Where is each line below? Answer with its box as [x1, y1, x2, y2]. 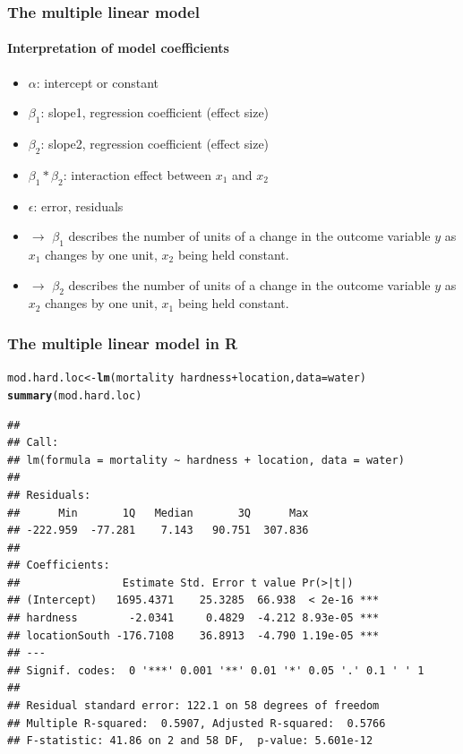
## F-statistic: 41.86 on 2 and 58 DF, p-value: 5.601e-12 [7, 734, 373, 748]
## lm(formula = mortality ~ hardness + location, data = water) [7, 453, 405, 467]
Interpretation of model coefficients [7, 39, 229, 57]
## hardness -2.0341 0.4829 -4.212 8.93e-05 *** [7, 612, 380, 625]
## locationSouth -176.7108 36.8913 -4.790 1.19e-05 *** [7, 629, 380, 642]
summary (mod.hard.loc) [7, 389, 142, 402]
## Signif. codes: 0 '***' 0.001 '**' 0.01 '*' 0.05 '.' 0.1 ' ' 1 [7, 664, 424, 677]
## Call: [7, 436, 59, 450]
